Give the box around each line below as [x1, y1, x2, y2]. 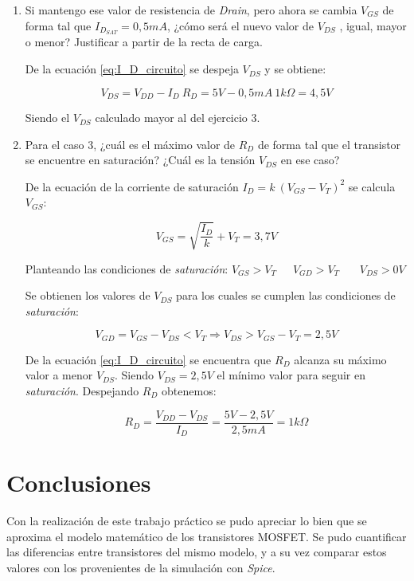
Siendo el [25, 109, 70, 126]
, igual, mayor [339, 17, 407, 33]
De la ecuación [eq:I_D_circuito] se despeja [25, 61, 239, 77]
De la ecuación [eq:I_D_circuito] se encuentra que [25, 351, 271, 367]
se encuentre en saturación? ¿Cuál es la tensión [25, 151, 256, 168]
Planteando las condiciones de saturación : [25, 260, 228, 277]
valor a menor [25, 367, 93, 383]
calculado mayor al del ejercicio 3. [95, 109, 260, 126]
